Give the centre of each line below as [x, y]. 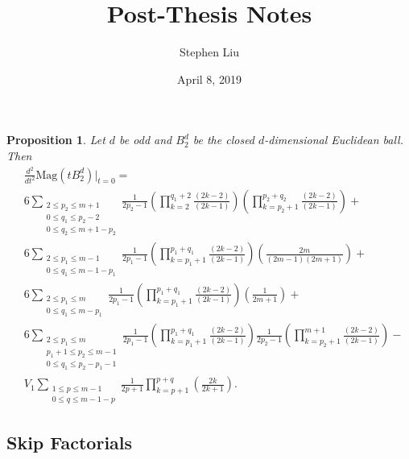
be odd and [146, 140]
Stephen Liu [209, 52]
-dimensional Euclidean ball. [334, 140]
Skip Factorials [70, 442]
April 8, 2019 [209, 79]
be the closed [224, 140]
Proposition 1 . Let [56, 140]
